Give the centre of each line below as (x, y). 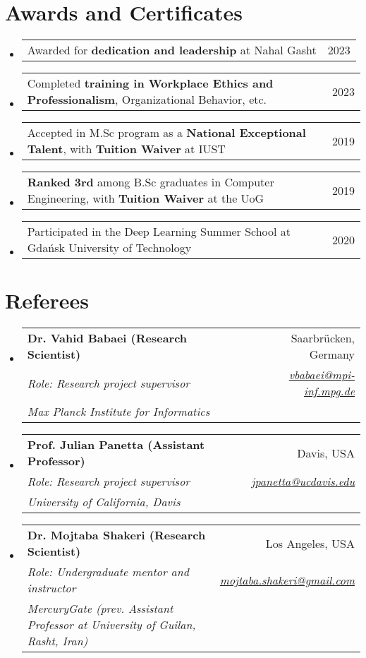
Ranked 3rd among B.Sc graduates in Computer (151, 182)
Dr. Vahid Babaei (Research (107, 338)
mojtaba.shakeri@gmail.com (287, 580)
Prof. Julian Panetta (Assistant (116, 445)
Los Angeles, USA (310, 543)
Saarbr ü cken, (323, 338)
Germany (332, 354)
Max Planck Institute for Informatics (118, 412)
